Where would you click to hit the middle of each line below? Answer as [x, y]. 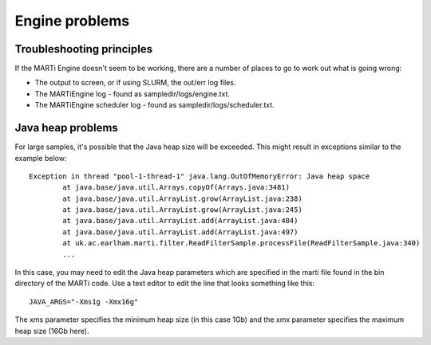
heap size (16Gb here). [52, 331]
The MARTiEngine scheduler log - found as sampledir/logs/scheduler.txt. [154, 105]
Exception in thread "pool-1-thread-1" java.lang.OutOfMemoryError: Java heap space [200, 176]
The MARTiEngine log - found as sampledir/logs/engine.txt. [132, 94]
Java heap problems [67, 128]
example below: [41, 158]
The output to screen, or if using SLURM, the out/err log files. [135, 83]
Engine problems [72, 21]
